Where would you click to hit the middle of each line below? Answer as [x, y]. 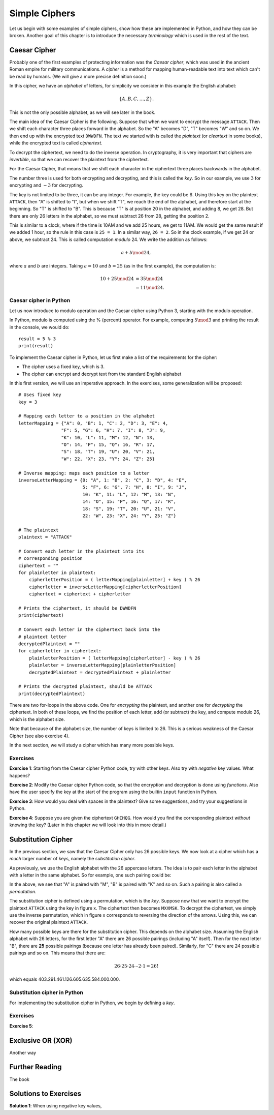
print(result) [36, 346]
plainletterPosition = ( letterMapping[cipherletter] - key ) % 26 [114, 658]
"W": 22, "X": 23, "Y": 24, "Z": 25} [108, 459]
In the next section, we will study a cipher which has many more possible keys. [92, 745]
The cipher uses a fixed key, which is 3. [63, 367]
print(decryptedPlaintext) [52, 694]
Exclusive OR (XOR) [41, 1041]
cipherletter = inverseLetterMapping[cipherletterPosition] [105, 587]
